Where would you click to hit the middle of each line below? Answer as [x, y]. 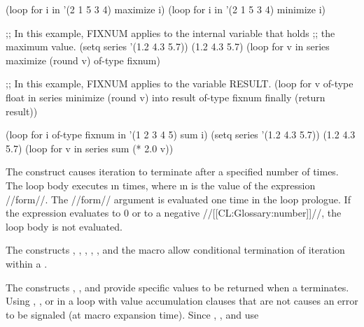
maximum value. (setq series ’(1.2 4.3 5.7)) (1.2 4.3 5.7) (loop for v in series [168, 46]
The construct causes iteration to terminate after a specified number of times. [172, 172]
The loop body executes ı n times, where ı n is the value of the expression [161, 185]
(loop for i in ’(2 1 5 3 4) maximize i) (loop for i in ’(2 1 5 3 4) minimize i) [166, 9]
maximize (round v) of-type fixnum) [83, 60]
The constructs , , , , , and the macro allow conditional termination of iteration [175, 250]
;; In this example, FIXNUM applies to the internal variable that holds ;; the [170, 32]
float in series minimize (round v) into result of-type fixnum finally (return [166, 97]
